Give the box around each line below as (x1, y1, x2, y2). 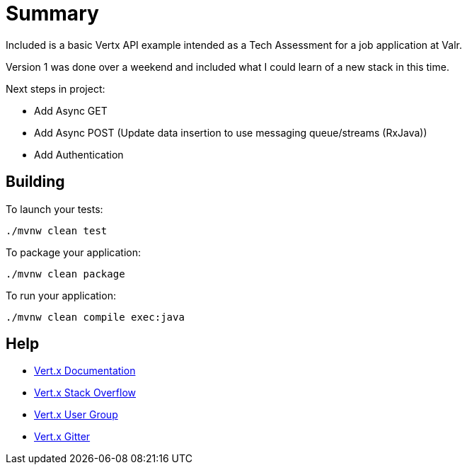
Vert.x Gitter (34, 430, 91, 443)
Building (6, 173, 65, 191)
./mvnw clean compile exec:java (6, 311, 185, 323)
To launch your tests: (6, 202, 103, 215)
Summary (6, 1, 99, 25)
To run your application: (6, 289, 116, 302)
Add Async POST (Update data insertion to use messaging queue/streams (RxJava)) (34, 126, 427, 139)
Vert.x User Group (34, 408, 118, 421)
